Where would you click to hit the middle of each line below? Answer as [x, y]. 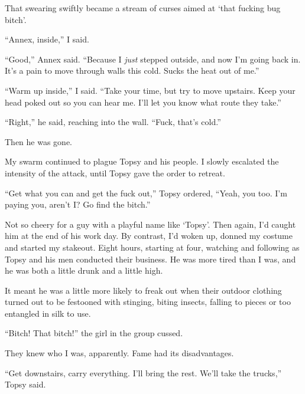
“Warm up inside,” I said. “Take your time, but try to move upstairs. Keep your [150, 90]
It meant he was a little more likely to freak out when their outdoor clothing [143, 290]
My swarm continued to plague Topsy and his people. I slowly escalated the [142, 161]
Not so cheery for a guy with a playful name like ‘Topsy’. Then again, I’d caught [150, 224]
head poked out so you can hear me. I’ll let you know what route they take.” [143, 102]
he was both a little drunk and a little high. [84, 270]
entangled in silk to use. [48, 313]
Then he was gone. [39, 141]
